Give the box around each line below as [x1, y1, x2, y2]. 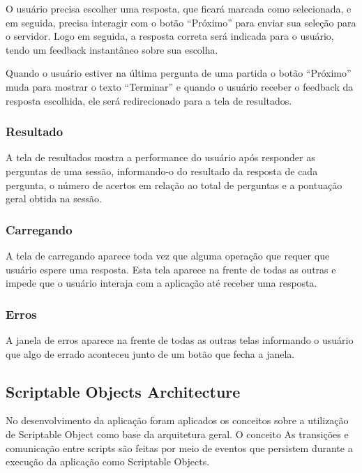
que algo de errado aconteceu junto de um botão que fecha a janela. [6, 346, 295, 361]
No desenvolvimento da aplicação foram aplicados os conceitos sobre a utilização [6, 413, 349, 428]
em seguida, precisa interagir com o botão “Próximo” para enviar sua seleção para [6, 15, 356, 29]
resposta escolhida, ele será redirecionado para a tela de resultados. [6, 93, 292, 107]
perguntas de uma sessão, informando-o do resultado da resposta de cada [6, 163, 318, 178]
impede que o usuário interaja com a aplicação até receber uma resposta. [6, 276, 317, 290]
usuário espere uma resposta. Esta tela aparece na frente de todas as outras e [6, 262, 336, 276]
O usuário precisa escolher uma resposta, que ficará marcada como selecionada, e [6, 1, 352, 15]
